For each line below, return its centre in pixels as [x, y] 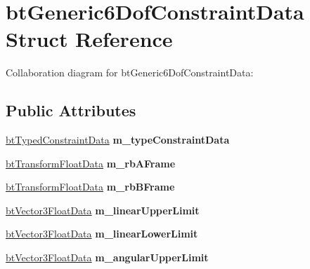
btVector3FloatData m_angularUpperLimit [107, 257]
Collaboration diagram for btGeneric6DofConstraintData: [130, 73]
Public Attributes [71, 110]
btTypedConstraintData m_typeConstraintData [118, 140]
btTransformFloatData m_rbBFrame [90, 187]
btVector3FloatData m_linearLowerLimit [102, 234]
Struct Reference [89, 39]
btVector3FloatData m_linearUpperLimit [103, 210]
